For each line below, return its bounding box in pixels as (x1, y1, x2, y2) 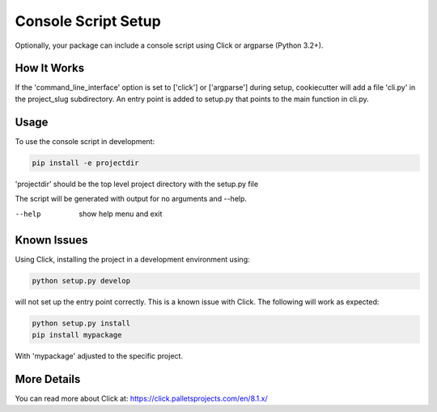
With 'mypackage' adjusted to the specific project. (15, 350, 184, 360)
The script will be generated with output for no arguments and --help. (15, 194, 247, 204)
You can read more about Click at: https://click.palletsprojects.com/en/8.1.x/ (15, 393, 268, 403)
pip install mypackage (32, 330, 122, 339)
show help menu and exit (78, 209, 163, 219)
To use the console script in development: (15, 136, 155, 146)
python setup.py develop (32, 276, 131, 286)
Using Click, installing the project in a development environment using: (15, 255, 250, 265)
